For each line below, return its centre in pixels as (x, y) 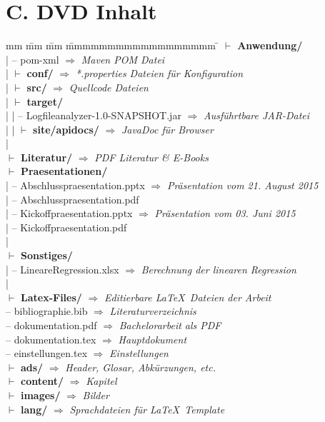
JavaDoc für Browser (167, 129)
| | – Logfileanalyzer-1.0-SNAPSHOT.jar (94, 115)
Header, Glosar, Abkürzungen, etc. (141, 367)
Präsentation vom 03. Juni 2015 (225, 213)
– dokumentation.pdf (51, 325)
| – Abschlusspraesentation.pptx (75, 185)
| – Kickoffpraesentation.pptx (69, 213)
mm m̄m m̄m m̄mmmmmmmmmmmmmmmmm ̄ (112, 45)
